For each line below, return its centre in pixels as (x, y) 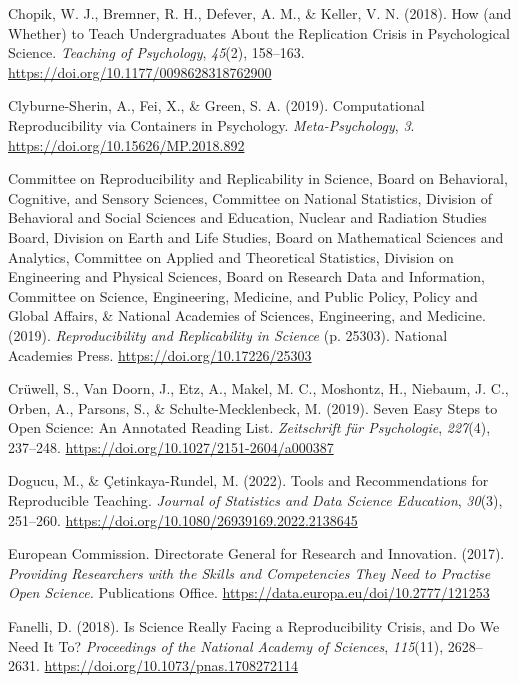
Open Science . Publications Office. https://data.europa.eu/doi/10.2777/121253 (249, 592)
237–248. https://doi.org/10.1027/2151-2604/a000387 (171, 446)
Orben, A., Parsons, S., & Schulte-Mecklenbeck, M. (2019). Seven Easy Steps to (253, 407)
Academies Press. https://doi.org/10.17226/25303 (160, 354)
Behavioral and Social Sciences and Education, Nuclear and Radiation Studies (247, 217)
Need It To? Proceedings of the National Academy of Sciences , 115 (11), (226, 645)
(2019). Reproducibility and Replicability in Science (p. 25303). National (228, 334)
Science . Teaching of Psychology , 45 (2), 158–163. (156, 52)
